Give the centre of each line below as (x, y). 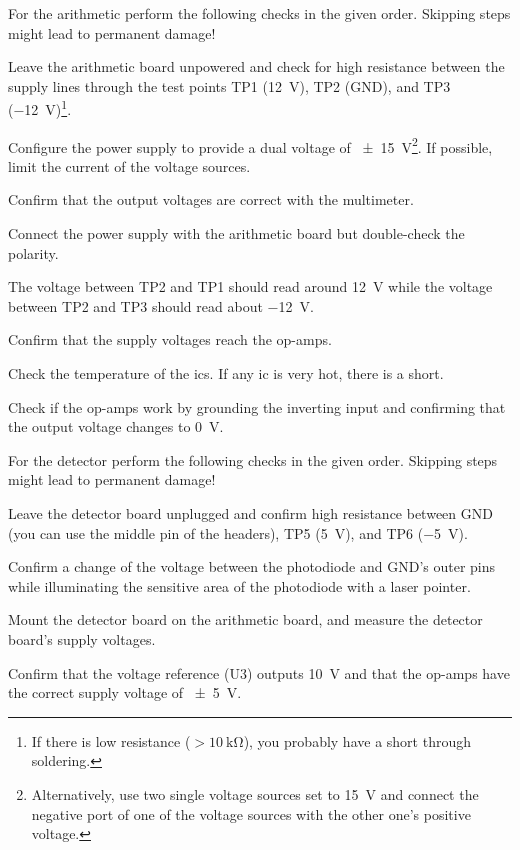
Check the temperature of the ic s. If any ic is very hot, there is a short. (226, 373)
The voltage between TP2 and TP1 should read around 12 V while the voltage (250, 286)
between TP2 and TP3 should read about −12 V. (161, 305)
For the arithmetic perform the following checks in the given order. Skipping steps (259, 13)
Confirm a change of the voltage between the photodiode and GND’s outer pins (252, 566)
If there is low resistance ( (111, 740)
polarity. (33, 252)
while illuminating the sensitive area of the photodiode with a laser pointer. (239, 585)
